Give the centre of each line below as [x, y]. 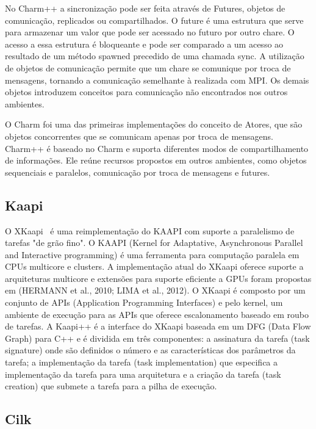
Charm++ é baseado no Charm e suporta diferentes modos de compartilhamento [157, 148]
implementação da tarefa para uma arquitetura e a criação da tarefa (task [143, 374]
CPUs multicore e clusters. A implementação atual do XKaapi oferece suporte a [154, 266]
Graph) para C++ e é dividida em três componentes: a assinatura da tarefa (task [157, 338]
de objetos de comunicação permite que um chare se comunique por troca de [148, 67]
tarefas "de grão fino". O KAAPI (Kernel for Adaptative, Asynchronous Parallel [154, 243]
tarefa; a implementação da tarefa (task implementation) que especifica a [142, 362]
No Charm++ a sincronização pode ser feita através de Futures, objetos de [145, 8]
